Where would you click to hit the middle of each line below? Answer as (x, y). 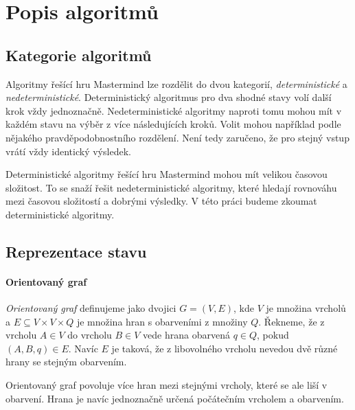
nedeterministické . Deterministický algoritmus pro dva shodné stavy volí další (169, 97)
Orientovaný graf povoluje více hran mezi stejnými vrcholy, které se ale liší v (167, 385)
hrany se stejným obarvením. (66, 362)
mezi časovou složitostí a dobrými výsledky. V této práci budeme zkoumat (161, 201)
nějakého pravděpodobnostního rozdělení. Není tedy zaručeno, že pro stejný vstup (177, 137)
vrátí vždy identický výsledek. (68, 151)
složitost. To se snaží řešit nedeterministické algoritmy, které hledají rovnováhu (171, 187)
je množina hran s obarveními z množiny (162, 321)
